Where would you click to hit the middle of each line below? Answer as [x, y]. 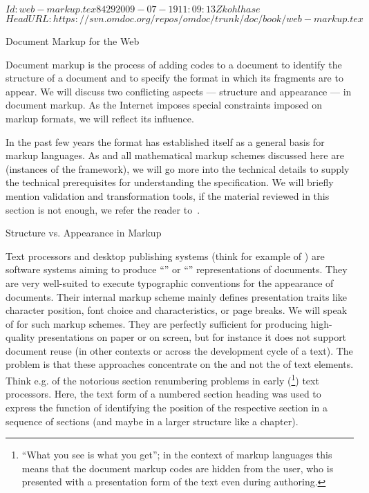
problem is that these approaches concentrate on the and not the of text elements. [180, 364]
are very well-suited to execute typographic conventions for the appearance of [170, 282]
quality [20, 337]
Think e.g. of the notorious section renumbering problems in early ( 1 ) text [162, 379]
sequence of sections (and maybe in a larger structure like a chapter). [152, 421]
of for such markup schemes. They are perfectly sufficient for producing [157, 323]
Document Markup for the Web [73, 41]
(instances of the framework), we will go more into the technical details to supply [178, 168]
